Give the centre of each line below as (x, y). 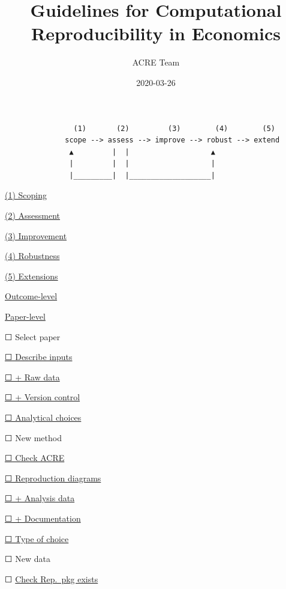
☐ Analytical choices (43, 417)
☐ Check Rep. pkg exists (52, 578)
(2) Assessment (33, 215)
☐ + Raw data (32, 377)
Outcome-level (31, 296)
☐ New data (28, 559)
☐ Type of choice (37, 538)
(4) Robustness (32, 256)
